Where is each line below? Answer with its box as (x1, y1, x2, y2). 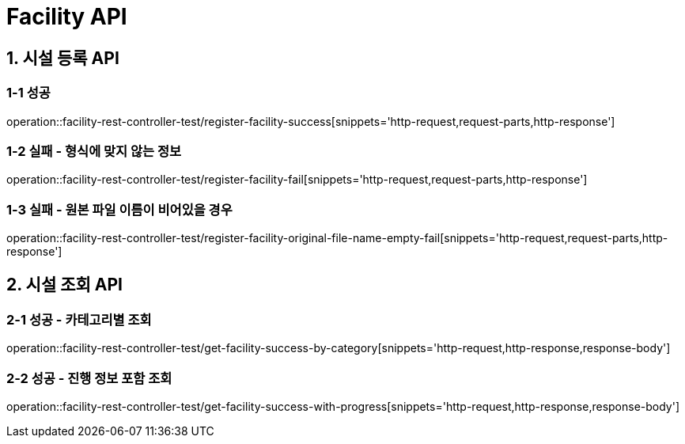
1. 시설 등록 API (6, 47, 119, 68)
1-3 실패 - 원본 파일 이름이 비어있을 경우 (6, 201, 233, 218)
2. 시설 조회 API (6, 275, 123, 295)
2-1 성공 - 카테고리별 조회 (6, 311, 152, 328)
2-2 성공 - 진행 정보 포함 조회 (6, 370, 172, 386)
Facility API (6, 3, 127, 30)
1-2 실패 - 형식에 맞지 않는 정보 (6, 142, 182, 159)
